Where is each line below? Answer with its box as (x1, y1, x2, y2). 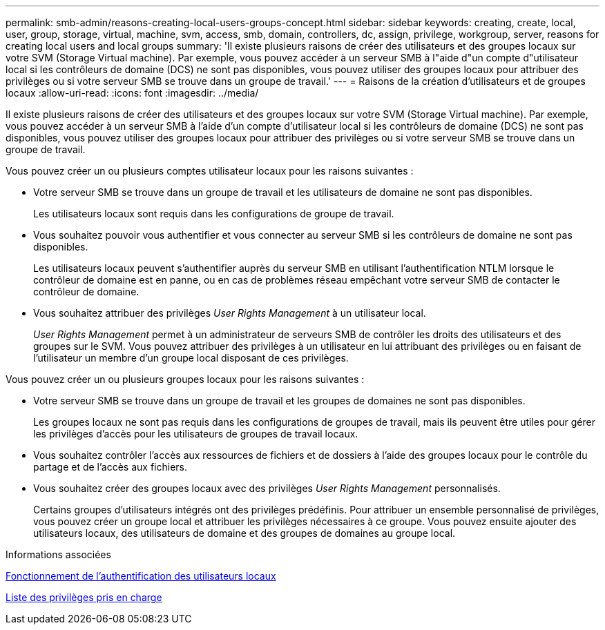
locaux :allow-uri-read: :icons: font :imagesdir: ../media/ (6, 87, 259, 99)
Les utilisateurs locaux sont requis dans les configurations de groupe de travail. (33, 208, 394, 219)
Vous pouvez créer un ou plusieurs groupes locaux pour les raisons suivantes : (6, 373, 365, 385)
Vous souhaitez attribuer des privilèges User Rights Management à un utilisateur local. (33, 307, 426, 319)
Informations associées (6, 549, 111, 560)
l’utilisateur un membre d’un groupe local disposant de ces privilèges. (33, 352, 349, 364)
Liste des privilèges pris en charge (6, 591, 162, 603)
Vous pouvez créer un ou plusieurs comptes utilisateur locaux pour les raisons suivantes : (6, 165, 414, 177)
